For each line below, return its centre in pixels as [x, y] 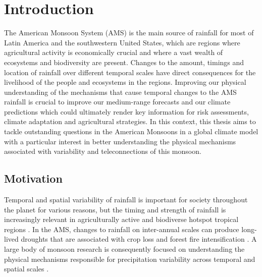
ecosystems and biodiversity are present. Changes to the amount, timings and [124, 62]
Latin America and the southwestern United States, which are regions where [122, 42]
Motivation [33, 178]
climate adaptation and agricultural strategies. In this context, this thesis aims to [130, 121]
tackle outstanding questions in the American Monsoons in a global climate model [131, 131]
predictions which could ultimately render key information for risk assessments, [126, 111]
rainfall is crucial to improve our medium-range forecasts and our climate [117, 102]
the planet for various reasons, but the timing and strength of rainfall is [115, 209]
